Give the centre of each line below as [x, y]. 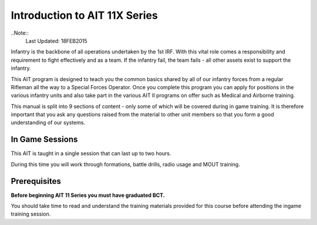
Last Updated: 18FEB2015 [56, 41]
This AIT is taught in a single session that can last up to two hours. [91, 153]
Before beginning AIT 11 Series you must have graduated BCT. [88, 195]
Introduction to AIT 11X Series [84, 15]
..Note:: [20, 33]
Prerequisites [36, 181]
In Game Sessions [44, 140]
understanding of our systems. [48, 123]
